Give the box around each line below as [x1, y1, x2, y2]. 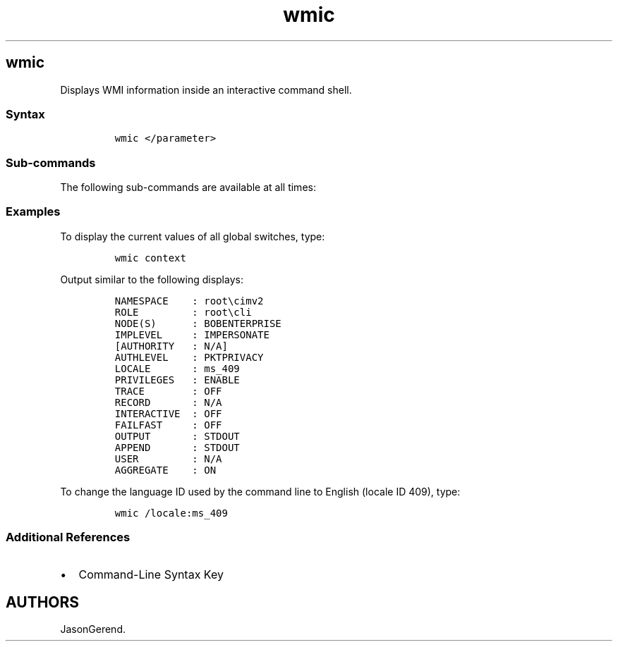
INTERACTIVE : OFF [114, 407, 222, 419]
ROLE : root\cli [114, 306, 252, 318]
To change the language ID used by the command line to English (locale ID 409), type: [60, 485, 461, 498]
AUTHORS [6, 593, 80, 612]
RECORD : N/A [114, 396, 222, 408]
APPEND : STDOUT [114, 441, 240, 453]
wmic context [114, 252, 186, 264]
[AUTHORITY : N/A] [114, 340, 228, 352]
